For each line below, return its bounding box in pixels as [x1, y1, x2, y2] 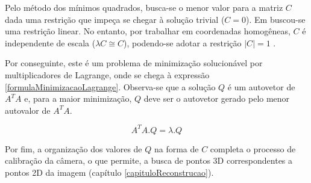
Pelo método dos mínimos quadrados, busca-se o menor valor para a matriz [5, 1, 283, 13]
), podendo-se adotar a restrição [124, 36, 242, 49]
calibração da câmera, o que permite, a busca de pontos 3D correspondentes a [5, 154, 293, 167]
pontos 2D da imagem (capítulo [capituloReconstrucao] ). [5, 166, 214, 179]
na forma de [154, 142, 199, 155]
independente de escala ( [5, 36, 96, 49]
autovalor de [5, 104, 51, 116]
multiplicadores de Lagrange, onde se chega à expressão [5, 68, 210, 81]
